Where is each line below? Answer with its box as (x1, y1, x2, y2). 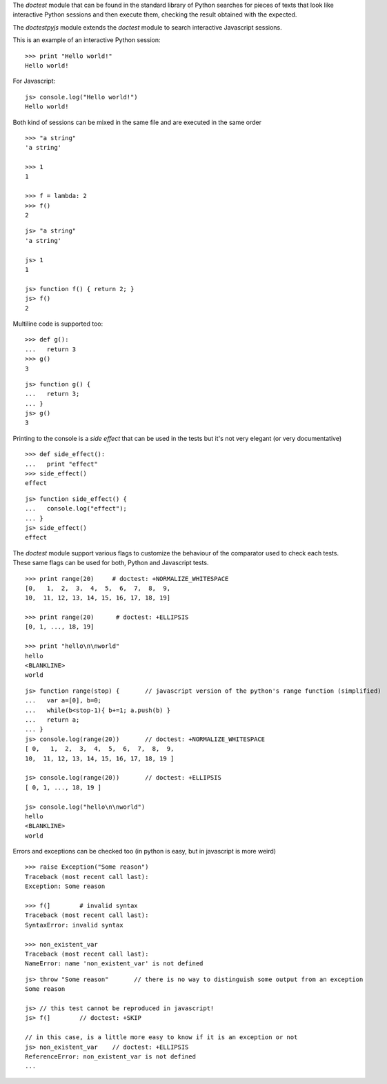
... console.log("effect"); (25, 504, 128, 513)
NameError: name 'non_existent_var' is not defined (25, 960, 204, 967)
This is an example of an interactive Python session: (12, 36, 161, 44)
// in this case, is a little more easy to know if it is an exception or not (25, 1034, 298, 1041)
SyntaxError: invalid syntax (25, 921, 123, 929)
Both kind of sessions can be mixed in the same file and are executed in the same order (12, 118, 262, 126)
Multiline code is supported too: (12, 319, 103, 328)
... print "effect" (25, 460, 98, 468)
